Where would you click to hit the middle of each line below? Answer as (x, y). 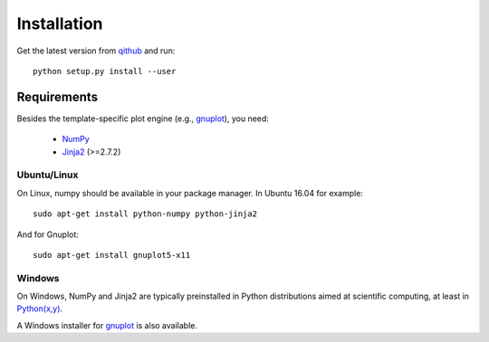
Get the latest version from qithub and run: (96, 51)
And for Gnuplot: (48, 234)
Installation (60, 24)
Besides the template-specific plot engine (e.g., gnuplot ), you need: (143, 119)
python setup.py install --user (105, 71)
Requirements (58, 96)
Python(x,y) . (40, 309)
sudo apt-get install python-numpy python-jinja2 (145, 214)
